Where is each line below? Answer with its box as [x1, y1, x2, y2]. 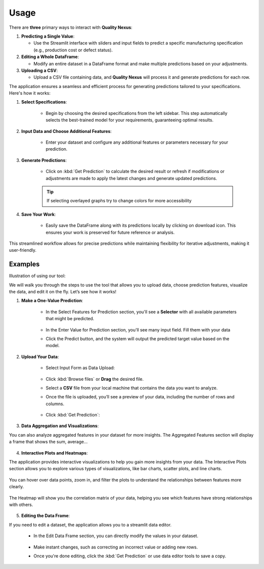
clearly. [9, 484, 24, 490]
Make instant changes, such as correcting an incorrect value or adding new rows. [33, 544, 198, 550]
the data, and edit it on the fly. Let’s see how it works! [9, 289, 117, 294]
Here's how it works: [9, 90, 51, 96]
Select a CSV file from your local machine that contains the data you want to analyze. [45, 385, 218, 391]
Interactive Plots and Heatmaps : [21, 450, 88, 456]
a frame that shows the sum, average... [9, 439, 88, 445]
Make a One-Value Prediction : [21, 298, 83, 304]
